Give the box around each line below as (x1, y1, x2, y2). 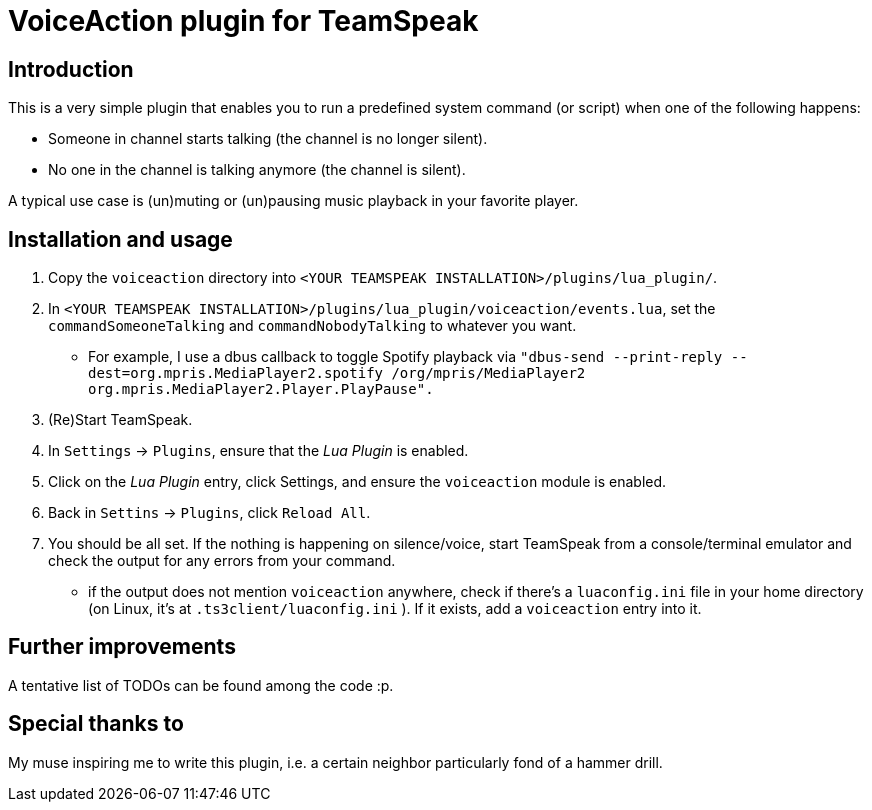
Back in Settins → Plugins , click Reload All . (48, 504, 371, 522)
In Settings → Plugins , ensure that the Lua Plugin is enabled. (48, 442, 469, 460)
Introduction (8, 56, 134, 82)
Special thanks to (8, 711, 184, 737)
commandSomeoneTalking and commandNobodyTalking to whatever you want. (48, 317, 577, 335)
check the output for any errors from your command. (48, 552, 396, 570)
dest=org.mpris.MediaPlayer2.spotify (88, 365, 384, 382)
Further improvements (8, 634, 236, 660)
